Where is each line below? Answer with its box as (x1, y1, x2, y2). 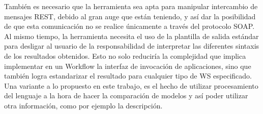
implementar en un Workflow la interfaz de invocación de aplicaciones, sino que (4, 60, 251, 71)
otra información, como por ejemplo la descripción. (4, 100, 163, 110)
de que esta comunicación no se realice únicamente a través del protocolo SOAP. (4, 21, 255, 31)
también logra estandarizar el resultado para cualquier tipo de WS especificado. (4, 70, 252, 81)
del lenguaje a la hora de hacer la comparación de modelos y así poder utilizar (4, 90, 248, 101)
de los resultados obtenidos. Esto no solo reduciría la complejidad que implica (4, 50, 246, 61)
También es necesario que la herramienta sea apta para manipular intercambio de (4, 1, 258, 11)
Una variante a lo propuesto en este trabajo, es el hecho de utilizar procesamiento (4, 80, 258, 91)
